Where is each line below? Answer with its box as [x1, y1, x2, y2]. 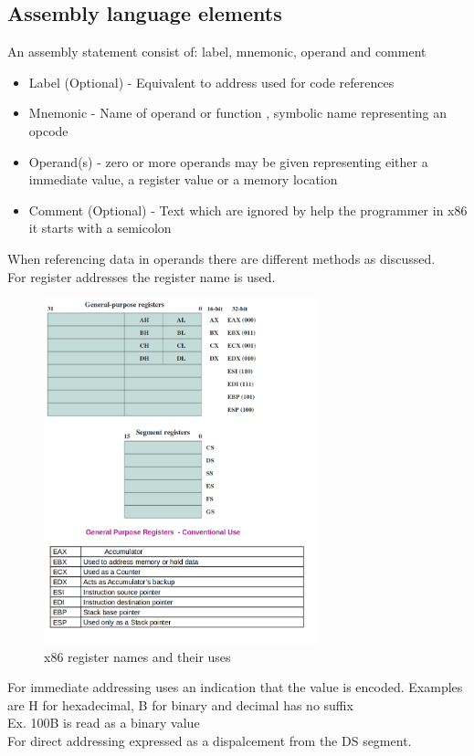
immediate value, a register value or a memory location [28, 170, 338, 189]
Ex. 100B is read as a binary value [7, 713, 200, 732]
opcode [28, 121, 68, 140]
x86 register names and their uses [44, 646, 231, 666]
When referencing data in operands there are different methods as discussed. [7, 248, 436, 268]
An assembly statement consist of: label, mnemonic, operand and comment [7, 42, 427, 61]
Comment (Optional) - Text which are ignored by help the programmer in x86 [28, 200, 468, 219]
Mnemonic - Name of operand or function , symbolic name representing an [28, 103, 448, 122]
